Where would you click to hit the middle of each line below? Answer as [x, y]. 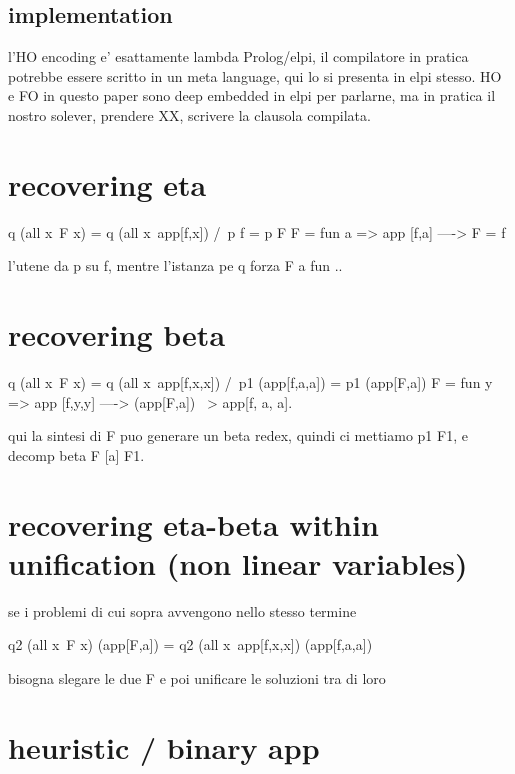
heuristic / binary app [164, 746]
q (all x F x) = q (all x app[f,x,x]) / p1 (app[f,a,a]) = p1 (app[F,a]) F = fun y [250, 382]
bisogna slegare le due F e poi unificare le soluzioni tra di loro [197, 677]
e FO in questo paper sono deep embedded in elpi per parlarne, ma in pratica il [252, 95]
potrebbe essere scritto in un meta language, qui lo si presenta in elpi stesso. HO [255, 75]
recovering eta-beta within [193, 523]
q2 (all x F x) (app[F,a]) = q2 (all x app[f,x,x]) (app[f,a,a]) [190, 644]
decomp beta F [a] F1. [76, 454]
